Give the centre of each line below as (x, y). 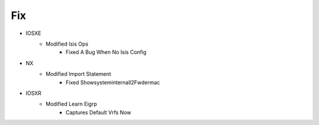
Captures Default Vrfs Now (99, 112)
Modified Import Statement (79, 74)
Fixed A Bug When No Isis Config (106, 52)
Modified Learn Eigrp (71, 104)
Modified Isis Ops (67, 44)
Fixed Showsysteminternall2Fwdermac (113, 82)
